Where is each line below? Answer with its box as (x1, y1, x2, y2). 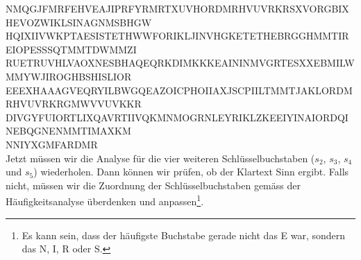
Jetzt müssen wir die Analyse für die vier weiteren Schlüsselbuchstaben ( (6, 150, 315, 165)
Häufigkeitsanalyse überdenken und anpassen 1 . (6, 192, 204, 208)
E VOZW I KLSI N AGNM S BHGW (12, 15, 152, 29)
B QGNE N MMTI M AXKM (19, 123, 131, 138)
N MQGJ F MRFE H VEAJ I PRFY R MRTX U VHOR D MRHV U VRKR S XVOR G (6, 1, 332, 15)
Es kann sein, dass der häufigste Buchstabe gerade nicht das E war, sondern (22, 227, 346, 242)
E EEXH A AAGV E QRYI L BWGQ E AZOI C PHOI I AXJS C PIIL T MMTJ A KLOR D (6, 83, 344, 97)
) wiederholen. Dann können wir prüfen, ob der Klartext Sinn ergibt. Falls (33, 164, 349, 179)
